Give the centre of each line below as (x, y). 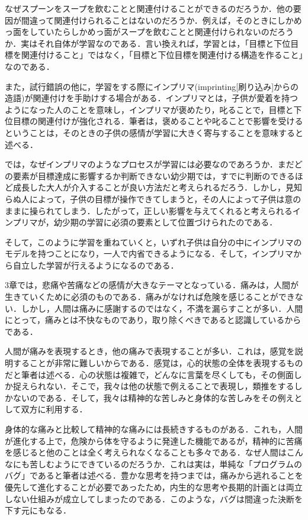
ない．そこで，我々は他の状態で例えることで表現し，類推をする (170, 386)
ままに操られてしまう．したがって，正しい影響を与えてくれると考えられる (149, 210)
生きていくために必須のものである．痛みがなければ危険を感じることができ (150, 297)
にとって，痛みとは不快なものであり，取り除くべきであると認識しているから (153, 320)
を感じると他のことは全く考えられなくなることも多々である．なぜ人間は (146, 452)
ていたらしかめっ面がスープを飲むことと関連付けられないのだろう (166, 32)
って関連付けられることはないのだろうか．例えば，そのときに (157, 20)
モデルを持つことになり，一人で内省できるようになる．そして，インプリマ (149, 253)
